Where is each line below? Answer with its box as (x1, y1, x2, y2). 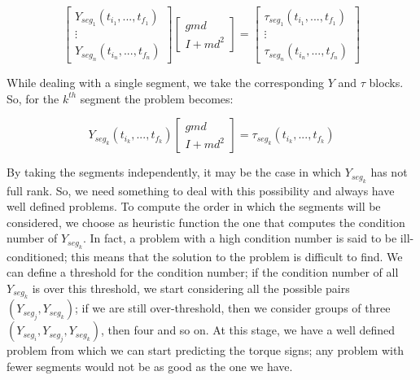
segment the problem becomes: (80, 90, 234, 107)
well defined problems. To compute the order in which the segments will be (7, 198, 381, 215)
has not (370, 164, 408, 181)
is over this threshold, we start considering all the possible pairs (32, 279, 350, 296)
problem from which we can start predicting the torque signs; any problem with (7, 342, 405, 359)
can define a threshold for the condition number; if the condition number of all (7, 264, 399, 281)
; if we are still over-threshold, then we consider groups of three (74, 299, 391, 317)
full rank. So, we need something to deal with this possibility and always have (7, 181, 395, 199)
